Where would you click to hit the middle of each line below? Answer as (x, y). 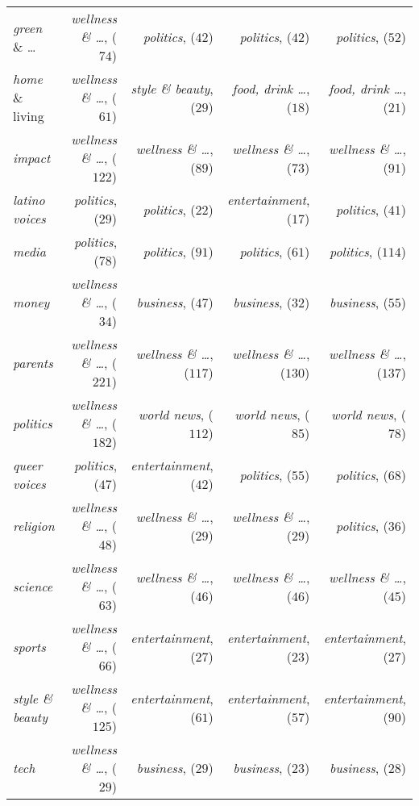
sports (29, 647)
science (33, 586)
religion (34, 526)
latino (29, 200)
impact (32, 158)
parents (33, 363)
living (29, 116)
